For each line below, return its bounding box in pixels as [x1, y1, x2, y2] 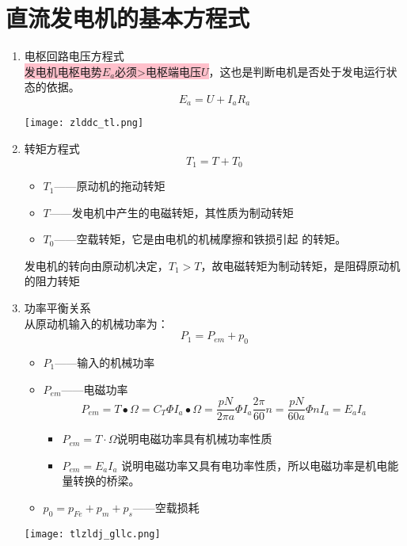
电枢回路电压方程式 [24, 48, 124, 64]
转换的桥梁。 [73, 472, 140, 489]
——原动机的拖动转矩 [54, 178, 165, 194]
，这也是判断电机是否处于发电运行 [208, 63, 386, 79]
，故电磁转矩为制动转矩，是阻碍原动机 [200, 257, 401, 273]
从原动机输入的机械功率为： [24, 315, 169, 331]
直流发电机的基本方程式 [6, 2, 250, 34]
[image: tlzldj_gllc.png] [24, 528, 161, 540]
